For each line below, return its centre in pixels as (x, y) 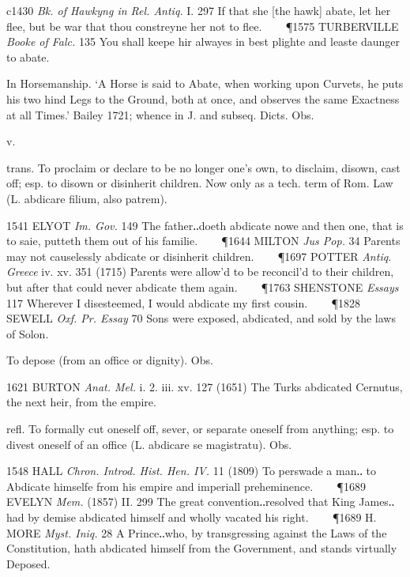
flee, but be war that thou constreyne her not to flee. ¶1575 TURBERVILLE (203, 26)
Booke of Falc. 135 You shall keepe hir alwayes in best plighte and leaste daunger (203, 41)
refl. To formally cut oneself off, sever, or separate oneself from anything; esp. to (200, 429)
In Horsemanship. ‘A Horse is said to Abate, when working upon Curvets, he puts (205, 83)
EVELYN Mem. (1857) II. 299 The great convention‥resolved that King (181, 502)
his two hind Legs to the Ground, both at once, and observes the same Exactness (203, 98)
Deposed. (28, 563)
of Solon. (28, 333)
